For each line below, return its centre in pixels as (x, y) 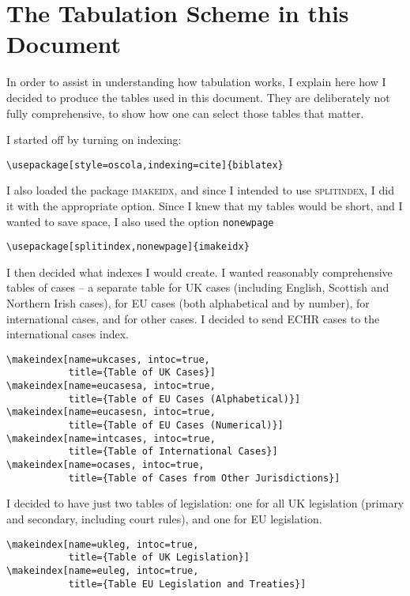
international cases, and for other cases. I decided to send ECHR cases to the (193, 318)
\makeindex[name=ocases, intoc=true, (105, 465)
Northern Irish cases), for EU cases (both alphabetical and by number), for (188, 303)
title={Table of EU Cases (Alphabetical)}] (184, 399)
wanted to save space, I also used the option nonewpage (140, 221)
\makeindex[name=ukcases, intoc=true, (108, 359)
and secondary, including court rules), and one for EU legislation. (164, 518)
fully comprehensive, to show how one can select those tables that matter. (185, 113)
